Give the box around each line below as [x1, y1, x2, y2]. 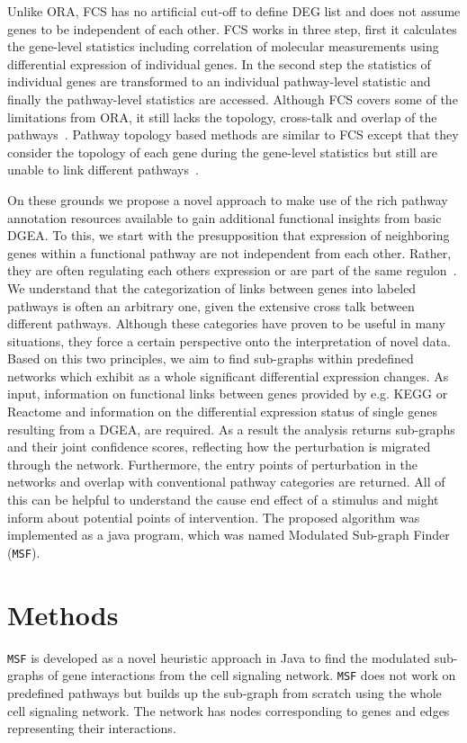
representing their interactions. [7, 719, 176, 738]
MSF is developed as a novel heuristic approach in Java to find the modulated [7, 648, 430, 667]
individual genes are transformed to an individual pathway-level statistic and [7, 72, 431, 91]
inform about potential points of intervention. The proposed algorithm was [7, 507, 420, 526]
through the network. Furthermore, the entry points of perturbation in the [7, 454, 418, 473]
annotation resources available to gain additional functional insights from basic [7, 208, 442, 227]
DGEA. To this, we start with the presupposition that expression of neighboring [7, 226, 450, 245]
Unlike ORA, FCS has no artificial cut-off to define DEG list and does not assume [7, 2, 461, 20]
